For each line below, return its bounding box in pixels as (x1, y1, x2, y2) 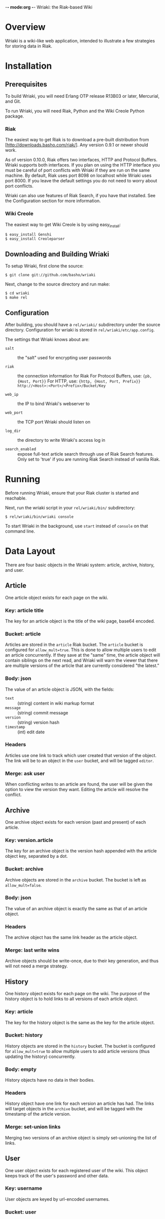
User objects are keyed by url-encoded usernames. (5, 1196, 110, 1202)
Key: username (5, 1185, 42, 1192)
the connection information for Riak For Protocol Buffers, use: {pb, (17, 373, 152, 378)
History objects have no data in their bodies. (5, 1077, 95, 1083)
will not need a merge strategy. (5, 963, 68, 969)
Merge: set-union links (5, 1124, 61, 1131)
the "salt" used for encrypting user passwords (17, 354, 112, 360)
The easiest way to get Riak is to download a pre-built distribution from (5, 137, 149, 143)
